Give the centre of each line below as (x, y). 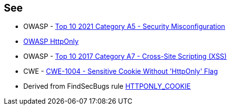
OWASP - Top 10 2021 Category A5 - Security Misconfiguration (124, 27)
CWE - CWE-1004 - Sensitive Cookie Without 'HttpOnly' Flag (121, 71)
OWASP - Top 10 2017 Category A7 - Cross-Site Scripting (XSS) (125, 56)
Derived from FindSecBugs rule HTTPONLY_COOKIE (107, 86)
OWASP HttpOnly (51, 41)
